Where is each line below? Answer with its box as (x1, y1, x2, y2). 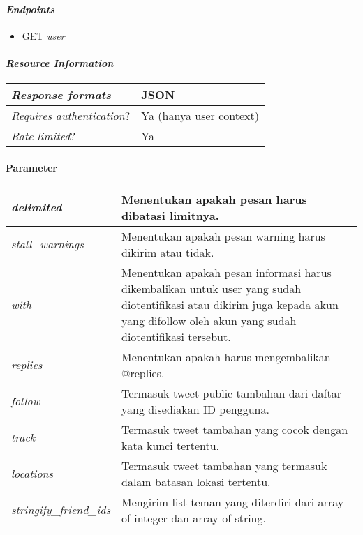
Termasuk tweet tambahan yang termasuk (121, 457, 327, 474)
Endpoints (6, 1, 54, 16)
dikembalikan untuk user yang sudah (121, 280, 302, 296)
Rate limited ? (11, 128, 76, 144)
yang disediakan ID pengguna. (121, 400, 269, 417)
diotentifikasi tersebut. (121, 328, 231, 345)
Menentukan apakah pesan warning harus (121, 227, 325, 244)
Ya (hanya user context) (141, 107, 259, 124)
